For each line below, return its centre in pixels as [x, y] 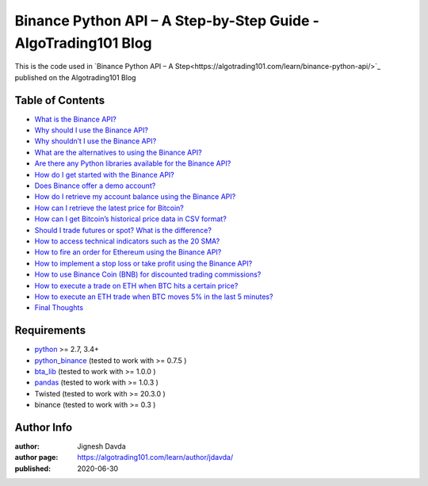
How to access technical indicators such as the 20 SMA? [127, 241]
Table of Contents [60, 100]
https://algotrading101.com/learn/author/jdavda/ [155, 457]
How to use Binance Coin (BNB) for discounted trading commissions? [148, 274]
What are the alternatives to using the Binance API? [118, 152]
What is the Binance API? [75, 119]
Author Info [44, 427]
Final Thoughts [59, 308]
